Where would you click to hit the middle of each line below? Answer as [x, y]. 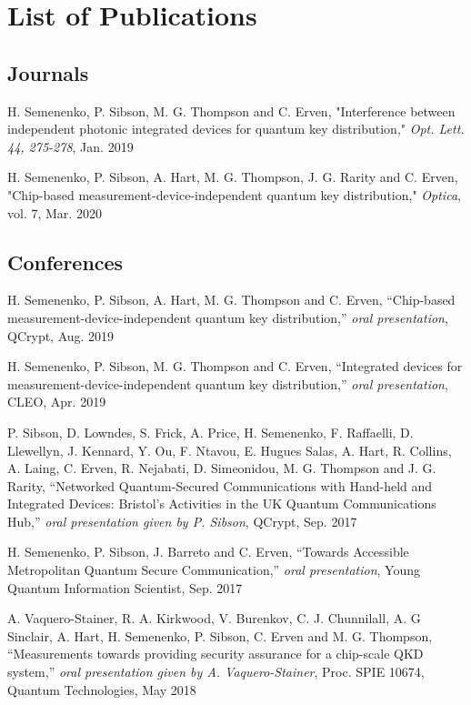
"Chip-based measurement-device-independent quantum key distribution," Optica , [234, 194]
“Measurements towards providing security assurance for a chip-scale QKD [215, 654]
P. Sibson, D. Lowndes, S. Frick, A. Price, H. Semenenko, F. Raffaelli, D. [210, 432]
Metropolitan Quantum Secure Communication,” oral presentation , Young [214, 570]
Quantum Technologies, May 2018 [102, 689]
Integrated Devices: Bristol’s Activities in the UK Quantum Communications [222, 504]
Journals [48, 72]
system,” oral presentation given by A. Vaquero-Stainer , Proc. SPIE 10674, [216, 672]
